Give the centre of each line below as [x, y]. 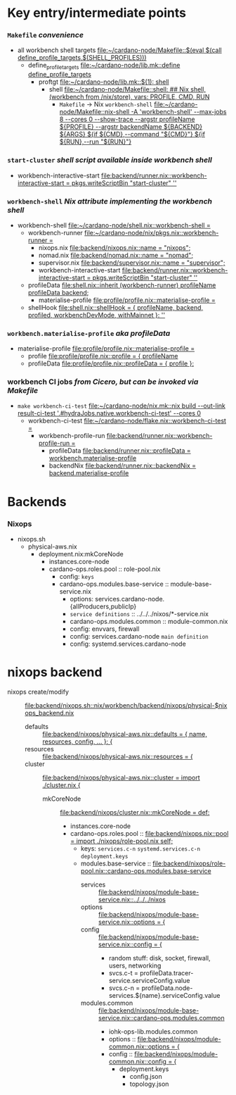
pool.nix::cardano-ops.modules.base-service [146, 870]
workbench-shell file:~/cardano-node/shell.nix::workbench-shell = [114, 225]
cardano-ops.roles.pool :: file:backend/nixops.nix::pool [149, 833]
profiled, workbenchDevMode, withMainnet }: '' [97, 315]
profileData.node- [167, 988]
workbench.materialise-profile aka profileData [89, 333]
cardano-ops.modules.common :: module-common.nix [149, 621]
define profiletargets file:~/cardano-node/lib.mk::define [104, 66]
